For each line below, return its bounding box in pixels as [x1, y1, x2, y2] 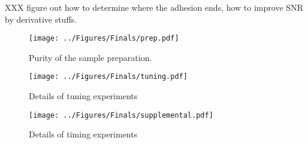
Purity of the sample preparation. [29, 51, 152, 63]
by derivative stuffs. [5, 13, 77, 25]
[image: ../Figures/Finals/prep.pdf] [29, 34, 179, 43]
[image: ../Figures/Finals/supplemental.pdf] [29, 111, 213, 120]
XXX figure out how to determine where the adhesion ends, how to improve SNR [5, 1, 303, 13]
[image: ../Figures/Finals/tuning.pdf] [29, 72, 188, 81]
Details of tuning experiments [29, 90, 138, 102]
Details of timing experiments [29, 128, 138, 140]
